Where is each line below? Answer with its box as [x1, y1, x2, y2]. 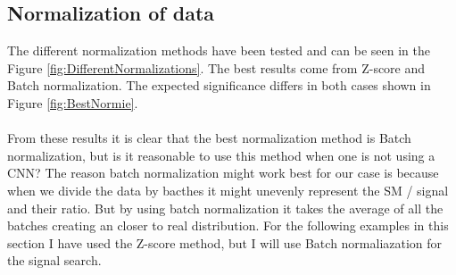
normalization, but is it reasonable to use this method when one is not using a [7, 146, 435, 164]
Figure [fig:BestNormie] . [7, 93, 138, 112]
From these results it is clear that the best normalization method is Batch [7, 129, 411, 147]
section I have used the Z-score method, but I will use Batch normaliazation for [7, 233, 443, 252]
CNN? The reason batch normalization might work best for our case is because [7, 163, 439, 182]
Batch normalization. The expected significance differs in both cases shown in [7, 76, 431, 95]
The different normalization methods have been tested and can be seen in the [7, 41, 430, 60]
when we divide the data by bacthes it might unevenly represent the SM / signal [7, 180, 449, 199]
